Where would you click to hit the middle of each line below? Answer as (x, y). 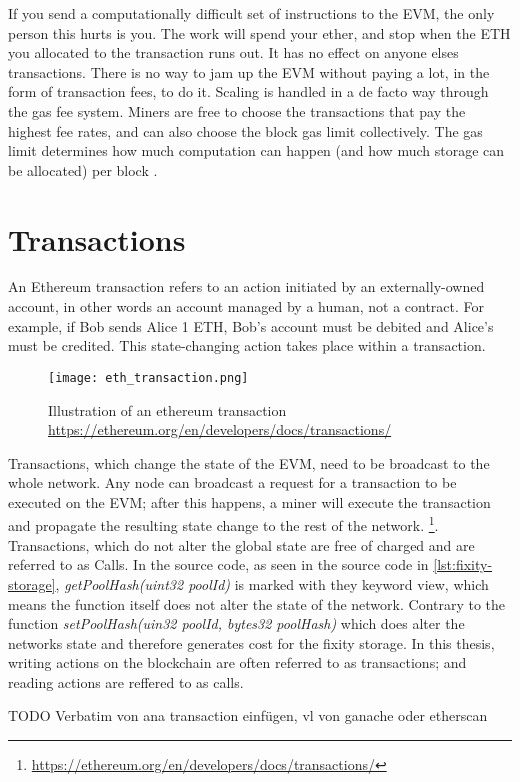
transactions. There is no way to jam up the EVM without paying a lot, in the (249, 71)
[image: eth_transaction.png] (148, 377)
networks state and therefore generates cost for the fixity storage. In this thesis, (251, 642)
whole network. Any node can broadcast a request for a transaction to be (232, 482)
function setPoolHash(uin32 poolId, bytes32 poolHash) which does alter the (236, 623)
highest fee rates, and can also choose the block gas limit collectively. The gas (245, 130)
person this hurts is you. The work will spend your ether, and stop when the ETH (259, 32)
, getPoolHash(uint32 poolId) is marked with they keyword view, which (272, 583)
